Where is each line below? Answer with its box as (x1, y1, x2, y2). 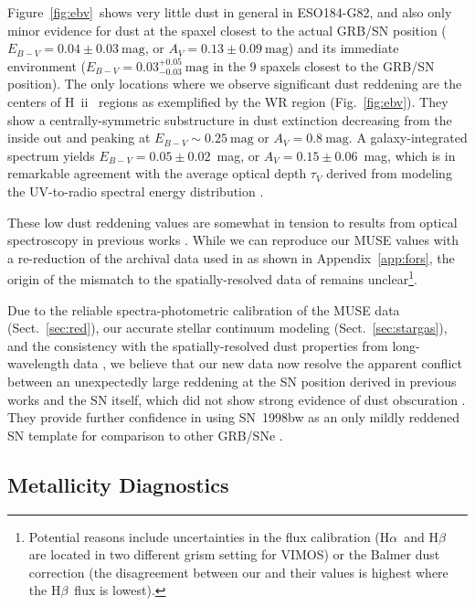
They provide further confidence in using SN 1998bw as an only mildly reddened (7, 408, 460, 427)
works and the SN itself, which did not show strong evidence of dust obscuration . (7, 389, 466, 409)
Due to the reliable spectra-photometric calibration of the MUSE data (7, 300, 400, 319)
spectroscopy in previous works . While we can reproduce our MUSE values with (7, 230, 459, 250)
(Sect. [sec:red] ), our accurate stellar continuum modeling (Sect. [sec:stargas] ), (7, 318, 448, 337)
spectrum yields (7, 145, 95, 165)
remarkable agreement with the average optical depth (7, 164, 307, 183)
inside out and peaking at (7, 128, 151, 147)
